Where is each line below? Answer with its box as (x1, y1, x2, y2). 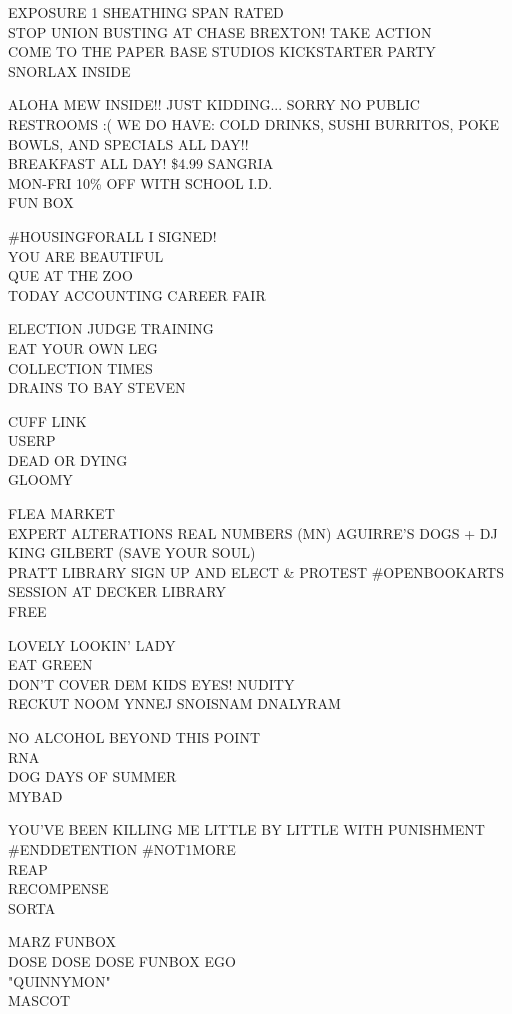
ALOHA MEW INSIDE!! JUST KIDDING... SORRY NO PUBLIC (8, 94, 420, 115)
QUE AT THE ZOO (8, 265, 133, 286)
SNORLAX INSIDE (8, 60, 131, 81)
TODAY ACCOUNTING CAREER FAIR (8, 284, 266, 305)
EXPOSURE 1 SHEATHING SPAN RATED (8, 2, 284, 22)
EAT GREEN (8, 654, 93, 675)
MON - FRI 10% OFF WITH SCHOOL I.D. (8, 172, 273, 193)
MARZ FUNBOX (8, 931, 116, 952)
